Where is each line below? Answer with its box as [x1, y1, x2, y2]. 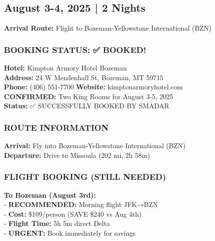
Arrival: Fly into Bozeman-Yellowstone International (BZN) [4, 140, 186, 151]
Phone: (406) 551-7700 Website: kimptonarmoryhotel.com [4, 82, 183, 92]
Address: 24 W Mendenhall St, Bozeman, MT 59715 [4, 72, 163, 82]
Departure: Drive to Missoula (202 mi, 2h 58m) [4, 150, 150, 160]
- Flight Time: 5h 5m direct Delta [4, 218, 110, 228]
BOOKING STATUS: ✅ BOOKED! [4, 43, 146, 55]
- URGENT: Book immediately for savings [4, 227, 136, 238]
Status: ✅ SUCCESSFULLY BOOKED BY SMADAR [4, 101, 169, 111]
